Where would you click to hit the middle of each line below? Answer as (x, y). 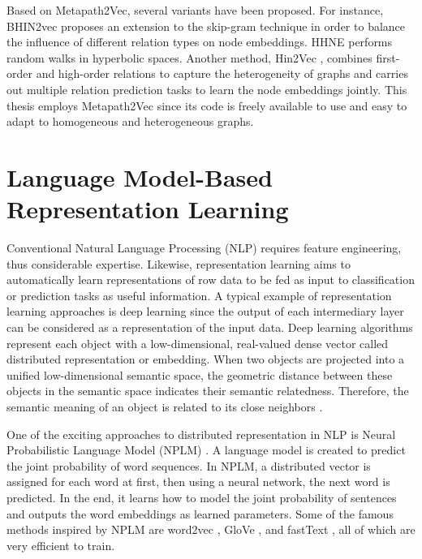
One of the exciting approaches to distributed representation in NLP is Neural (201, 434)
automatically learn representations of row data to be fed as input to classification (211, 279)
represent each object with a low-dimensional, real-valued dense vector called (198, 343)
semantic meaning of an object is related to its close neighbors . (165, 406)
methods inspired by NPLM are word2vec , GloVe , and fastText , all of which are (211, 529)
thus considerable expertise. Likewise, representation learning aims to (179, 263)
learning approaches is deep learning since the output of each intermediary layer (205, 311)
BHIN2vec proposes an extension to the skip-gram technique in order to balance (206, 26)
